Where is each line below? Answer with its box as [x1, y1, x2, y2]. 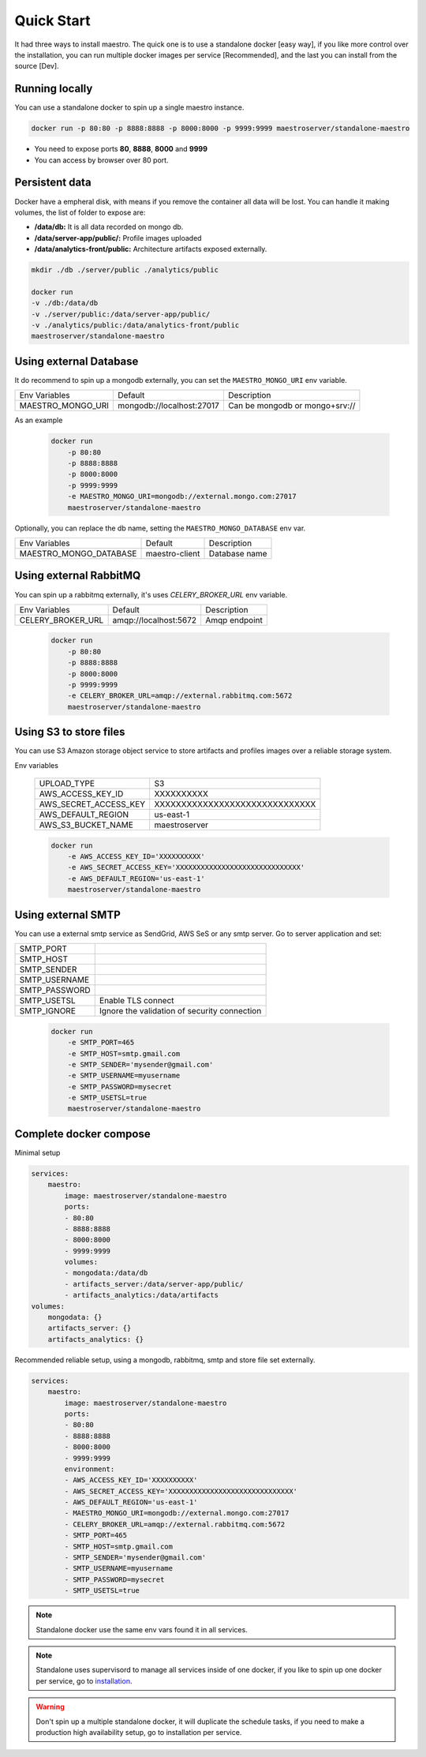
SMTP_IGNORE [19, 1006, 77, 1017]
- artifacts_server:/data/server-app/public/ [64, 1279, 244, 1288]
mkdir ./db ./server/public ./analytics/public [31, 265, 219, 275]
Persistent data [14, 176, 92, 189]
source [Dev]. [14, 62, 59, 71]
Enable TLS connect [99, 995, 174, 1006]
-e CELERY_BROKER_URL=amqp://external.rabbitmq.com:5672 [67, 691, 293, 700]
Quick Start [14, 12, 91, 29]
